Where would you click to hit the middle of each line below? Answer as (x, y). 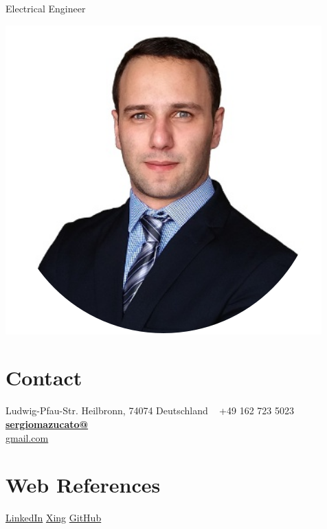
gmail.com (27, 437)
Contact (44, 378)
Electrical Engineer (46, 8)
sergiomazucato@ (47, 424)
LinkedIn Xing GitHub (54, 518)
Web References (83, 485)
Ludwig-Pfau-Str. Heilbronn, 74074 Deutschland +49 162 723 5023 (150, 410)
